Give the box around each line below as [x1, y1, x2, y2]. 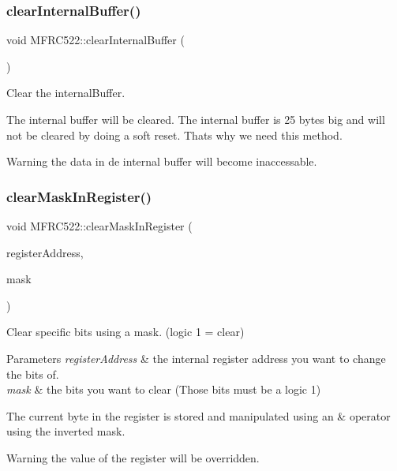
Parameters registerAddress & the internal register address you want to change [6, 350, 386, 366]
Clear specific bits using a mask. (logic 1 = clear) [6, 323, 245, 340]
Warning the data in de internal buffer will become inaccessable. [6, 153, 317, 170]
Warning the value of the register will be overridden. [6, 449, 260, 465]
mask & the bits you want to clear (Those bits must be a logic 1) [6, 381, 321, 398]
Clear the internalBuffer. [6, 84, 125, 101]
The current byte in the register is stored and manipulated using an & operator [6, 407, 391, 424]
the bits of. [6, 365, 59, 382]
